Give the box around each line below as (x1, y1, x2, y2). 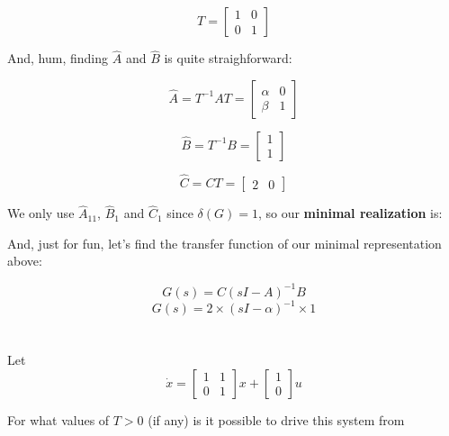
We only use (7, 204, 75, 223)
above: (7, 251, 42, 270)
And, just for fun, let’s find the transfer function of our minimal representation (7, 233, 442, 252)
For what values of (7, 410, 110, 429)
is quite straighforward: (164, 49, 292, 68)
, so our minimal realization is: (257, 204, 443, 223)
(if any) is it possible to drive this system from (148, 410, 405, 429)
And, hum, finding (7, 49, 109, 68)
